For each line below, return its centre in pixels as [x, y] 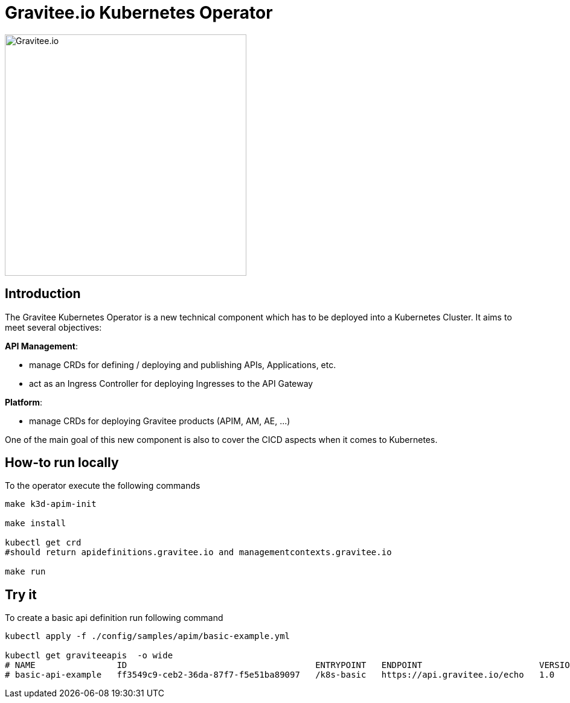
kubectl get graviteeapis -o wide [89, 656]
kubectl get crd [43, 543]
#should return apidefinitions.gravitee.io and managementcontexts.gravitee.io [198, 552]
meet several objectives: [53, 327]
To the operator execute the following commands [103, 486]
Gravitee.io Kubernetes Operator [139, 13]
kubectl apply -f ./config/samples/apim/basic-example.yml [148, 636]
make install [36, 523]
